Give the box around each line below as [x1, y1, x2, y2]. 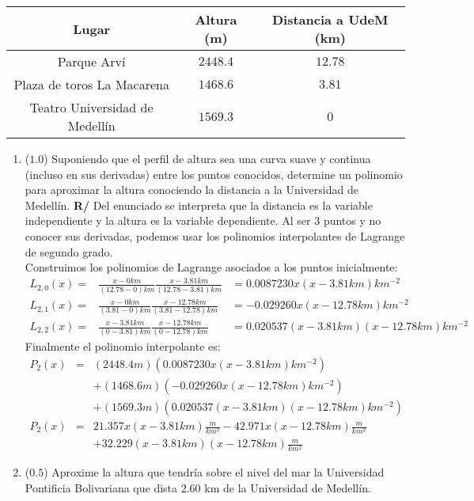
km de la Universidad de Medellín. [204, 479, 371, 495]
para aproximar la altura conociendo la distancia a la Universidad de [25, 181, 358, 198]
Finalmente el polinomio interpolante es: [25, 338, 221, 355]
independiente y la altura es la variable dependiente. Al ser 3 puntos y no [25, 212, 381, 229]
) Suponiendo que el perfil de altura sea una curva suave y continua [44, 150, 371, 166]
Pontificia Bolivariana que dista [25, 479, 178, 495]
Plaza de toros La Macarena [13, 75, 169, 93]
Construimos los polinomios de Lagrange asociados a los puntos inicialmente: [25, 259, 398, 275]
